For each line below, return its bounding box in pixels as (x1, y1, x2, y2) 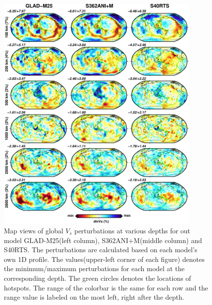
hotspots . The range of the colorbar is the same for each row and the (4, 282, 208, 292)
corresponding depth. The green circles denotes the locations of (4, 273, 191, 283)
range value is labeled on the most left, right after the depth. (4, 292, 184, 302)
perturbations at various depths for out (74, 225, 191, 235)
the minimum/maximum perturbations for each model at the (4, 263, 185, 274)
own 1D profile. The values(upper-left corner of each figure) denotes (4, 254, 205, 264)
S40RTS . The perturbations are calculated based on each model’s (4, 244, 197, 255)
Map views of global (4, 225, 63, 235)
